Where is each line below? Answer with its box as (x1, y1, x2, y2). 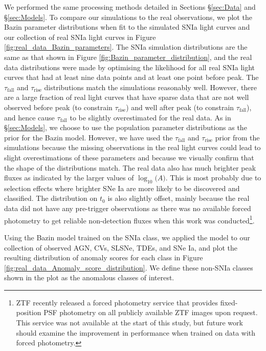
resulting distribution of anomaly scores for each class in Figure (4, 252, 203, 263)
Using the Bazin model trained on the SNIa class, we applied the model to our (4, 232, 250, 242)
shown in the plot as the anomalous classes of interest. (4, 272, 174, 283)
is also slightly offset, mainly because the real (107, 193, 250, 203)
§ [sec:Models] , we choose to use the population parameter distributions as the (4, 122, 247, 133)
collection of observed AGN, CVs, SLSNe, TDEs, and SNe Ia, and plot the (4, 242, 237, 253)
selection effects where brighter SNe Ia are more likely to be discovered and (4, 182, 240, 193)
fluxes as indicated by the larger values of (4, 172, 134, 183)
